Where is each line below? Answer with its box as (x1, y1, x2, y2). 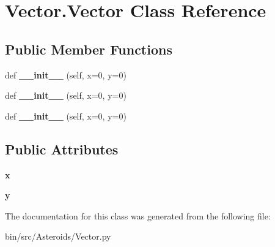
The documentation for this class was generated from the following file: (5, 209, 271, 222)
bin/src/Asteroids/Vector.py (5, 230, 111, 243)
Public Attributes (5, 139, 119, 158)
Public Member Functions (5, 39, 172, 58)
